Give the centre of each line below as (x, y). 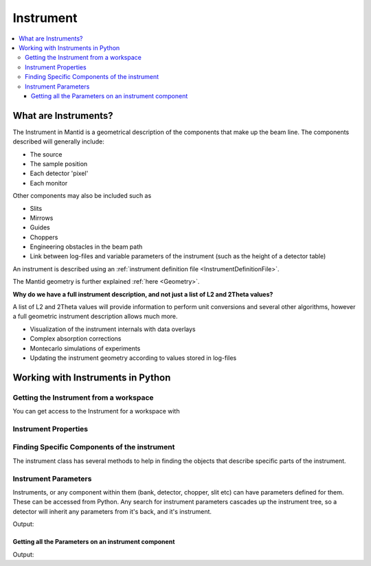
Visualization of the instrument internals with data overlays (113, 329)
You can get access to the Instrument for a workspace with (96, 411)
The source (46, 154)
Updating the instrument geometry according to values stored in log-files (133, 358)
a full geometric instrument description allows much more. (95, 317)
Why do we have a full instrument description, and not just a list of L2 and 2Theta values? (143, 294)
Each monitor (49, 183)
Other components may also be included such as (82, 196)
